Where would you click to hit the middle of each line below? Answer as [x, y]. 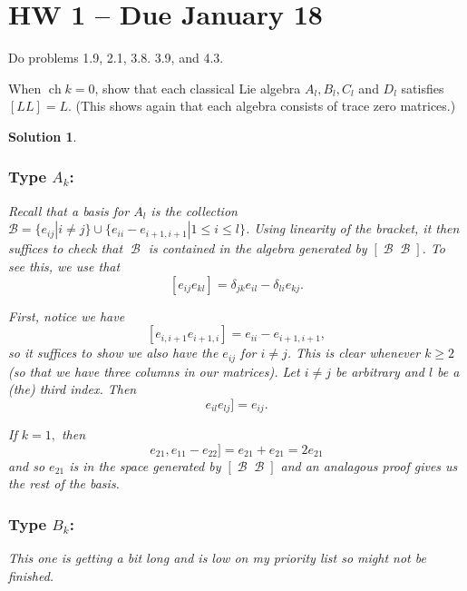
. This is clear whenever [354, 353]
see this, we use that [64, 266]
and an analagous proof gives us [369, 465]
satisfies [423, 88]
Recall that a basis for [69, 210]
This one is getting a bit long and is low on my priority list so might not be [217, 558]
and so [27, 465]
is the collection [194, 210]
